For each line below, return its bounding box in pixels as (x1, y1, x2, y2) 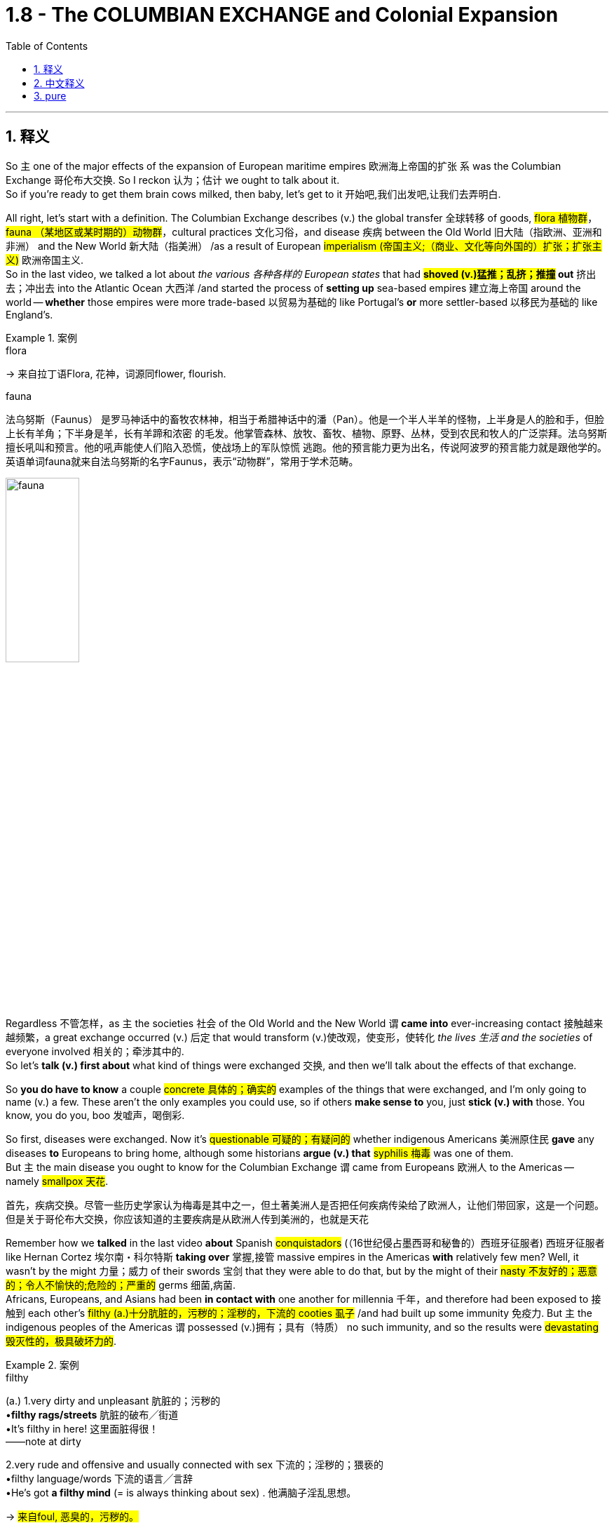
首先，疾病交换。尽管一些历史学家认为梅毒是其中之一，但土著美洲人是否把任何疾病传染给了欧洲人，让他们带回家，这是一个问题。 (6, 1198, 604, 1211)
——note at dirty (6, 1435, 81, 1447)
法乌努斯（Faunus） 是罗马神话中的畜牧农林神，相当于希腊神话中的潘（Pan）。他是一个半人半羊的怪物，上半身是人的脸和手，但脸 (6, 413, 605, 425)
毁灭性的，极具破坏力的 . (6, 1334, 117, 1347)
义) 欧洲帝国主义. (6, 253, 84, 266)
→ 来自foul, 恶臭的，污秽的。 (6, 1510, 139, 1522)
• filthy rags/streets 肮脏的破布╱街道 (6, 1408, 179, 1421)
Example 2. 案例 (6, 1358, 79, 1371)
